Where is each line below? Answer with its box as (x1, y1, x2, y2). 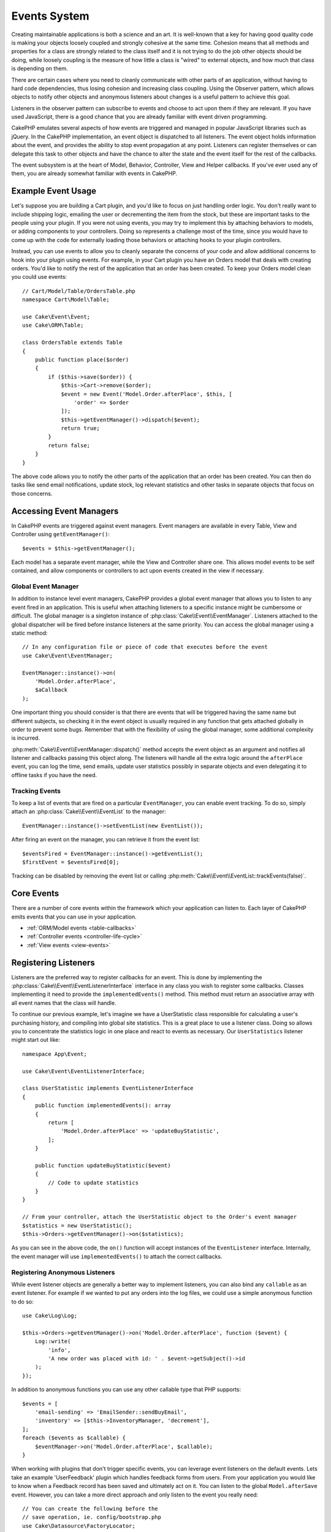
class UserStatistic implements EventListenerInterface (22, 1085, 194, 1092)
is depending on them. (11, 65, 69, 72)
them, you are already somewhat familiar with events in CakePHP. (11, 170, 178, 177)
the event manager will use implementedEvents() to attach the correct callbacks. (11, 1253, 223, 1260)
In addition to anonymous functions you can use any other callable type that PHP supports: (11, 1386, 242, 1394)
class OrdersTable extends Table (22, 339, 123, 346)
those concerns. (11, 490, 53, 497)
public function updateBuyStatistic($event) (34, 1162, 171, 1169)
